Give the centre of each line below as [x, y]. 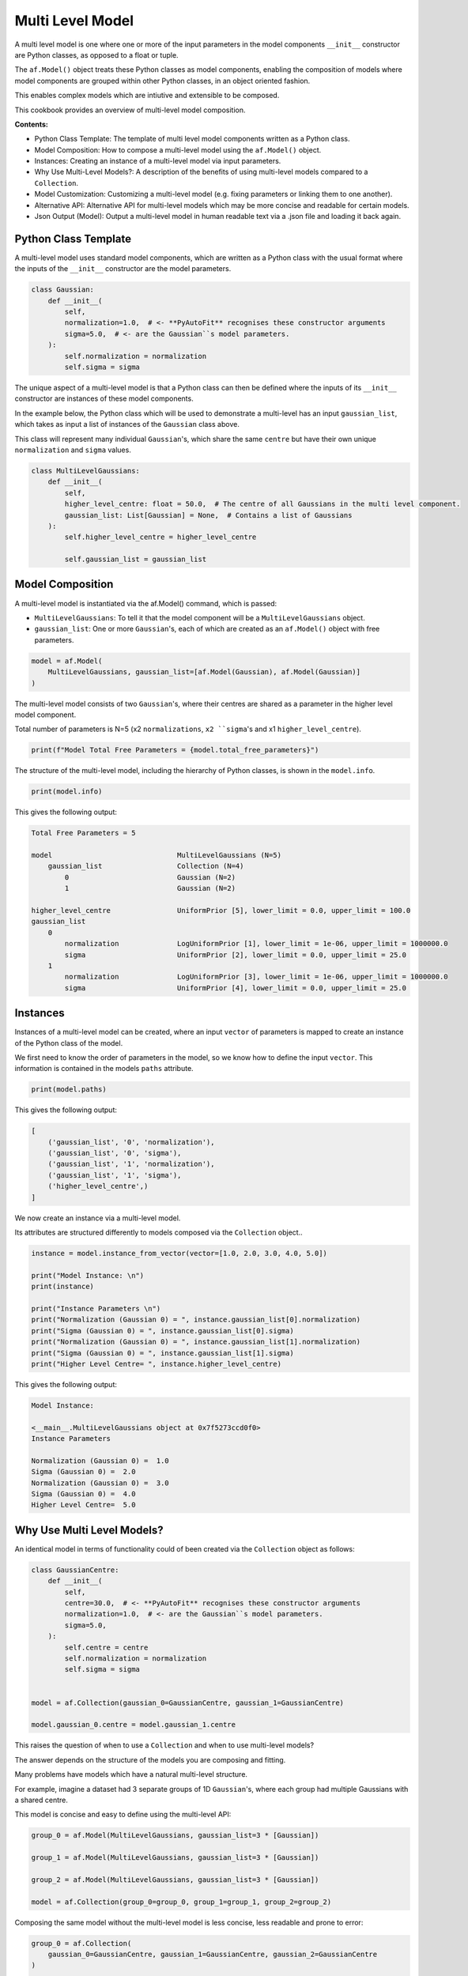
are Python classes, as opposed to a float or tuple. [96, 55]
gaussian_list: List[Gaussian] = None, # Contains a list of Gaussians [208, 515]
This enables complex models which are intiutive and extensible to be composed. [147, 96]
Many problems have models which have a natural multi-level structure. [131, 1774]
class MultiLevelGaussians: [85, 471]
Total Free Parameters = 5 [83, 833]
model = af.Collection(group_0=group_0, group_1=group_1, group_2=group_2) [181, 1902]
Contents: [32, 124]
